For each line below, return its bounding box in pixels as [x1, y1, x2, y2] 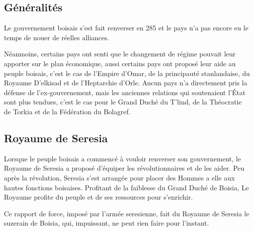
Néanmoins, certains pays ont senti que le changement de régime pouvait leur [4, 49, 236, 59]
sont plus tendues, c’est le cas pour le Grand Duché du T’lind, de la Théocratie [4, 97, 242, 107]
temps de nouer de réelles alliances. [4, 32, 109, 42]
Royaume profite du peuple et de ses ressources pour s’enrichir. [4, 192, 193, 202]
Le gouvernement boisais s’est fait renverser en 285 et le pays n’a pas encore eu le [4, 23, 249, 33]
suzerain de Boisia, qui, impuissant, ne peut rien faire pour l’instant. [4, 218, 209, 228]
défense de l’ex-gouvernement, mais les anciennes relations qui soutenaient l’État [4, 87, 246, 97]
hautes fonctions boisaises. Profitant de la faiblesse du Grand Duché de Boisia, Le [4, 182, 249, 192]
